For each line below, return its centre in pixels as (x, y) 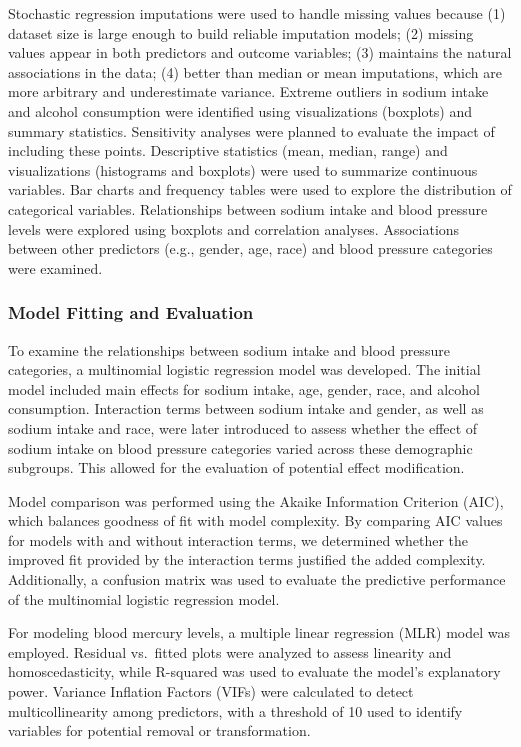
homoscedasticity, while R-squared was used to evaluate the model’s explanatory (254, 671)
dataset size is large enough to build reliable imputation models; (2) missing (241, 32)
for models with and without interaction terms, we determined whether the (238, 539)
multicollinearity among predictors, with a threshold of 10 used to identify (235, 710)
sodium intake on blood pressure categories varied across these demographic (240, 447)
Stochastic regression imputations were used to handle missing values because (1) (257, 13)
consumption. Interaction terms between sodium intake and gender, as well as (246, 408)
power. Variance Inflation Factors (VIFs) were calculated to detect (211, 691)
